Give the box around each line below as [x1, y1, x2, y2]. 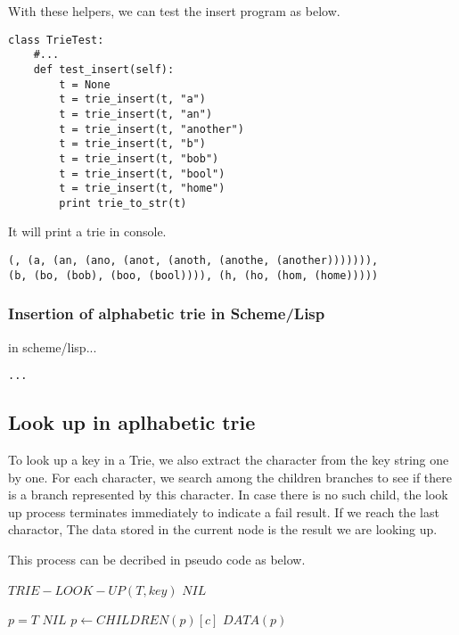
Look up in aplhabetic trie [8, 408, 256, 436]
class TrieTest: [8, 33, 104, 46]
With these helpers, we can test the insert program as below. [8, 2, 340, 20]
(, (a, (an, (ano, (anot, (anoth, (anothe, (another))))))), [8, 254, 379, 268]
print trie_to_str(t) [59, 196, 187, 210]
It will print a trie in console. [8, 222, 167, 241]
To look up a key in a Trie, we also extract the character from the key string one [8, 450, 449, 469]
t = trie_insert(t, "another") [59, 122, 244, 136]
